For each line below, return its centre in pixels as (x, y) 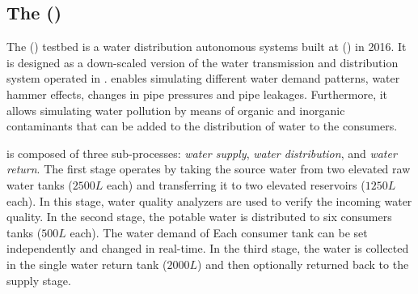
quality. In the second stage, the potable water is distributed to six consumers (199, 217)
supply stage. (39, 280)
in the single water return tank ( (87, 264)
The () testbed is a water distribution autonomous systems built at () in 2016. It (207, 47)
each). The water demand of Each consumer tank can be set (219, 232)
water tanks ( (40, 184)
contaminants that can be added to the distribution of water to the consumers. (202, 126)
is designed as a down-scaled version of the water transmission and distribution (203, 62)
